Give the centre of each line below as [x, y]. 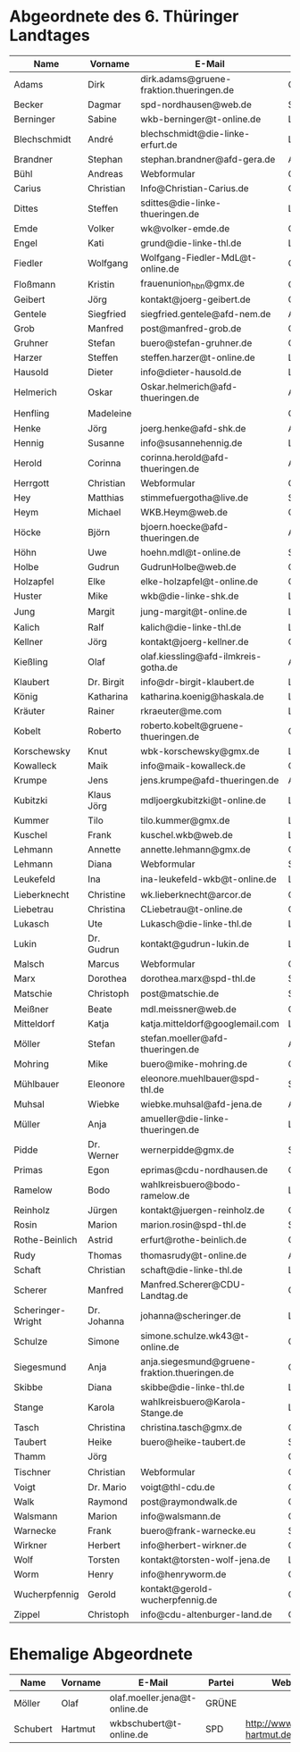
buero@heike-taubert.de [193, 1442]
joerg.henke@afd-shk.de [193, 429]
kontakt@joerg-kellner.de [195, 641]
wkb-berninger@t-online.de [201, 119]
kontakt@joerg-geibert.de [196, 299]
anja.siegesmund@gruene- [198, 1362]
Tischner [33, 1471]
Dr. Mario [107, 1488]
